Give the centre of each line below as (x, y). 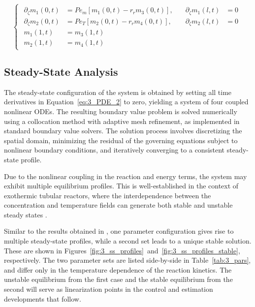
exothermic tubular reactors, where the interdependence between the (108, 195)
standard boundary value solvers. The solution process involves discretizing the (123, 131)
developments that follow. (43, 298)
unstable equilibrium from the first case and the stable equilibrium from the (118, 279)
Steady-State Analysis (61, 71)
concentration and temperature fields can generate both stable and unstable (118, 205)
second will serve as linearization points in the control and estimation (109, 289)
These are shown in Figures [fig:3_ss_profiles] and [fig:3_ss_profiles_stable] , (122, 250)
